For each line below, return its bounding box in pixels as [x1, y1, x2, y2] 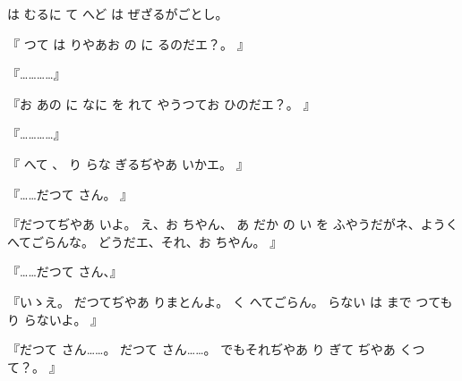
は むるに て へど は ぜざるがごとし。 [7, 4, 228, 22]
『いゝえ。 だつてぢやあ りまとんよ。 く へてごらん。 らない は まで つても [7, 292, 453, 310]
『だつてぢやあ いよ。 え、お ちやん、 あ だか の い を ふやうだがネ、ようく [7, 215, 458, 233]
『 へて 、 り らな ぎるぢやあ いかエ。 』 [7, 154, 249, 173]
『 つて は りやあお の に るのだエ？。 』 [7, 34, 250, 53]
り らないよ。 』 [7, 309, 104, 328]
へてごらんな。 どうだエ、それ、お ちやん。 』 [7, 232, 283, 250]
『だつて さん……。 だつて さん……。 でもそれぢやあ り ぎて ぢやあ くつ [7, 340, 425, 359]
